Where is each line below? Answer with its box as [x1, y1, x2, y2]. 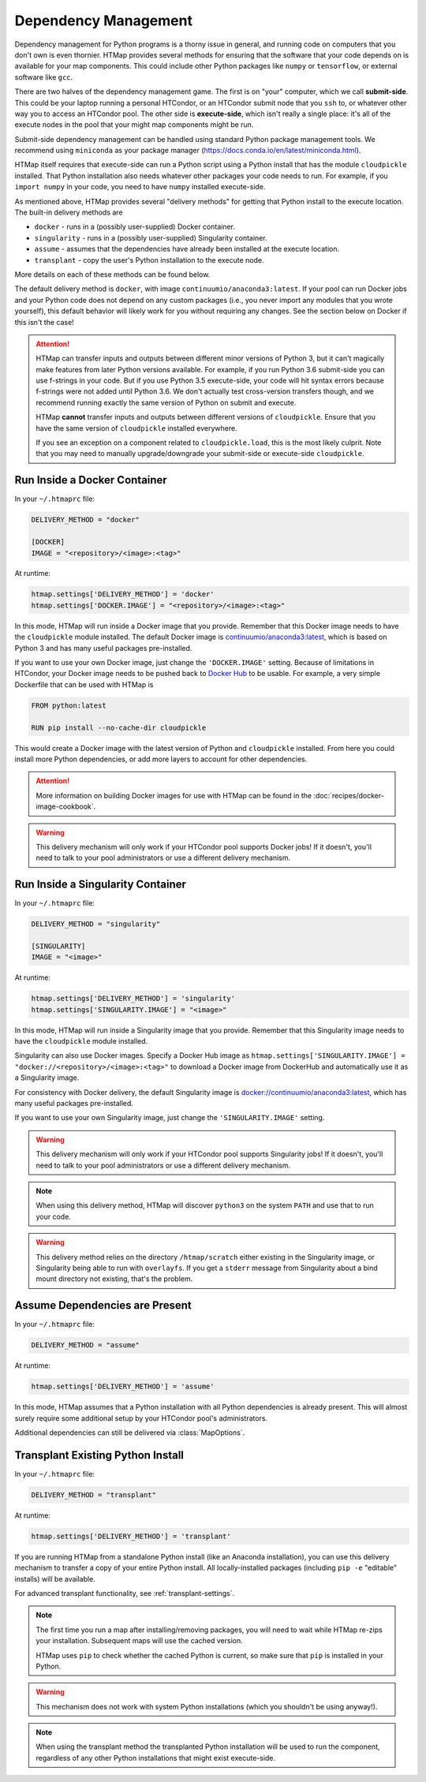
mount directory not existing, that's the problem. [35, 1274, 193, 1283]
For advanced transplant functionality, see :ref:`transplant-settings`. [14, 1588, 235, 1597]
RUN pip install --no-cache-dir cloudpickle [31, 723, 207, 732]
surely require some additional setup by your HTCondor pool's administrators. [14, 1413, 268, 1423]
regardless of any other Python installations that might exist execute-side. [35, 1753, 276, 1762]
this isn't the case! [14, 317, 74, 327]
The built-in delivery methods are [14, 207, 123, 217]
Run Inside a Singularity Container [14, 878, 187, 891]
